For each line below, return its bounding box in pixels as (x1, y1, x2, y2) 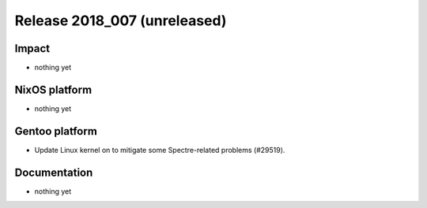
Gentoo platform (14, 124, 98, 138)
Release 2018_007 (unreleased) (14, 12, 227, 29)
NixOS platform (14, 83, 93, 96)
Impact (14, 42, 51, 55)
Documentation (14, 165, 93, 179)
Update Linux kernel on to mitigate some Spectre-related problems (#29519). (34, 145, 285, 154)
